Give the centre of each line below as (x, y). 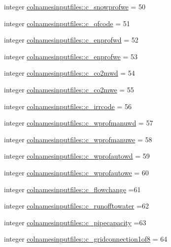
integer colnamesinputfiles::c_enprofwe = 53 (71, 56)
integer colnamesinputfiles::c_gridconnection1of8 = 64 (86, 239)
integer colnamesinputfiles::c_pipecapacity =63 (75, 222)
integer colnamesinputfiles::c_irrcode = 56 (68, 106)
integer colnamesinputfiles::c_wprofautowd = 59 (77, 156)
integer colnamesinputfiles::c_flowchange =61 (72, 189)
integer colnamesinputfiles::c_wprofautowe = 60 (76, 172)
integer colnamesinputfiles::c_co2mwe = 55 (69, 89)
